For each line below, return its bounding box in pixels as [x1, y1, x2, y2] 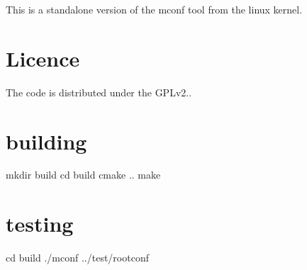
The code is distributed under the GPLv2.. [6, 84, 192, 99]
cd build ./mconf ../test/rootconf [6, 250, 149, 265]
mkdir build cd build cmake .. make [6, 167, 161, 182]
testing [6, 209, 74, 238]
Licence [6, 43, 80, 72]
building [6, 126, 87, 155]
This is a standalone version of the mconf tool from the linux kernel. [6, 2, 303, 16]
